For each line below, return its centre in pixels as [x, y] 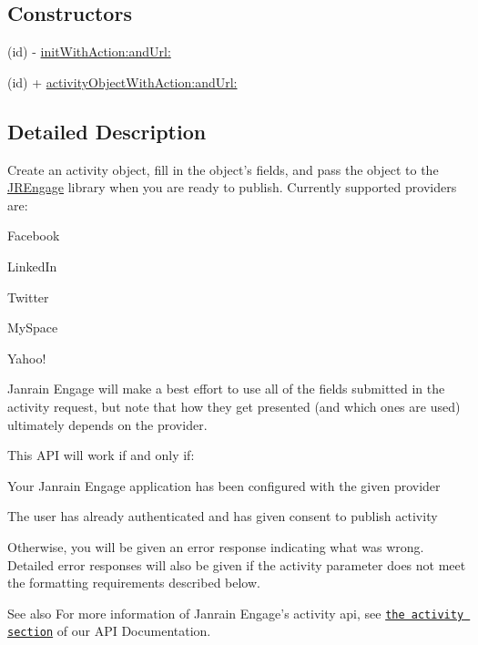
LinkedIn [32, 266]
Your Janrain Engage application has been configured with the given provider [224, 485]
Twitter [28, 297]
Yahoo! [27, 358]
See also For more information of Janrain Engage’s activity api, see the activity [236, 613]
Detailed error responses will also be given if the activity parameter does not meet [237, 564]
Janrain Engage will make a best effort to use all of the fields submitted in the [226, 389]
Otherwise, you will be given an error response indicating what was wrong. [216, 546]
